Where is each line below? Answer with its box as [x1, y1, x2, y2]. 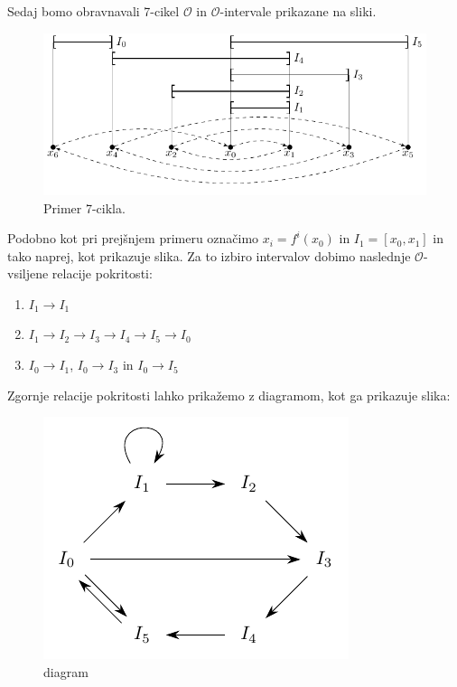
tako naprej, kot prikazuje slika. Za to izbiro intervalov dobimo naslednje [7, 246, 411, 265]
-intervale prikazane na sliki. [219, 2, 377, 20]
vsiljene [7, 264, 49, 283]
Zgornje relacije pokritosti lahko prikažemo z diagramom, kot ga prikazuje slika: [7, 385, 451, 404]
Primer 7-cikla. [43, 198, 126, 217]
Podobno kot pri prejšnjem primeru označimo [7, 229, 259, 248]
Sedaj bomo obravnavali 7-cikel [7, 2, 180, 20]
